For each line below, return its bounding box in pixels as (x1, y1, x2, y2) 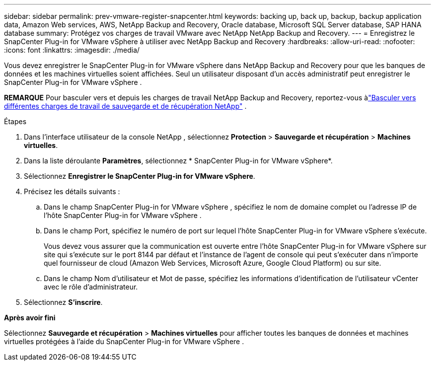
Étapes (4, 117, 27, 126)
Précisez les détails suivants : (24, 187, 120, 196)
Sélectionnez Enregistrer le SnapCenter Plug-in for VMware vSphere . (24, 172, 255, 180)
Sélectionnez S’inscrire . (24, 298, 103, 306)
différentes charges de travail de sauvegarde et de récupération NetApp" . (4, 102, 247, 110)
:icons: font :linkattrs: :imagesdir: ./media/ (4, 46, 140, 54)
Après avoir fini (4, 313, 56, 322)
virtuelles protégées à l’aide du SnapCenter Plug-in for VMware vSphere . (4, 337, 244, 346)
